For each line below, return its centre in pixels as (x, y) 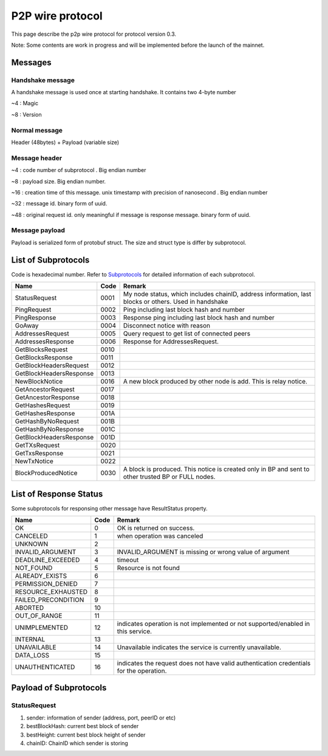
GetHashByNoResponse (50, 430)
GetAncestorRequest (45, 390)
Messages (31, 62)
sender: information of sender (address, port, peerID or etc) (101, 718)
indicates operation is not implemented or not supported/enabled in (214, 624)
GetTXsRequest (37, 445)
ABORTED (29, 608)
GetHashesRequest (43, 405)
